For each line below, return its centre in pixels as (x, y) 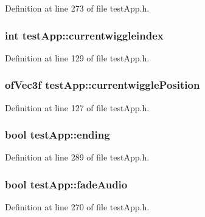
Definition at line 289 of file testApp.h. (77, 157)
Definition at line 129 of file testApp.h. (77, 57)
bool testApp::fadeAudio (66, 184)
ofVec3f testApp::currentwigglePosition (102, 85)
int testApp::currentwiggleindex (84, 35)
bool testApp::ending (57, 135)
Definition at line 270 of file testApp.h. (77, 207)
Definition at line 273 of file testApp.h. (77, 8)
